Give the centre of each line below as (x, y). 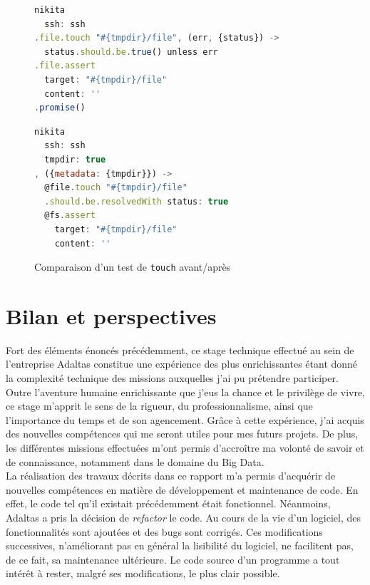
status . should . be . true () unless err (131, 52)
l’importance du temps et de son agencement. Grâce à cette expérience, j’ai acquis (185, 419)
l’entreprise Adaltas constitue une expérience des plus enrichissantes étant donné (182, 364)
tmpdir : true (75, 159)
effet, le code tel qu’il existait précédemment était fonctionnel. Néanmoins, (168, 503)
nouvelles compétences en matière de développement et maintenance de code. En (182, 489)
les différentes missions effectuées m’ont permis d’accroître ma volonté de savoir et (185, 448)
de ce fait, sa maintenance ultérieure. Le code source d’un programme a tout (173, 559)
